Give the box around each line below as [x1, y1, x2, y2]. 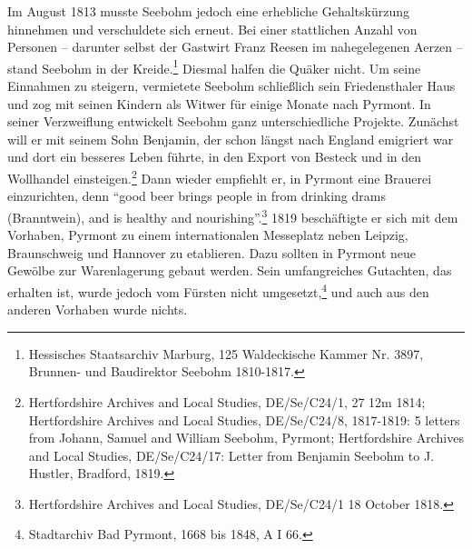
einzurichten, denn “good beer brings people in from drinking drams [7, 186, 386, 205]
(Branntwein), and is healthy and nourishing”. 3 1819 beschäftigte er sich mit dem [7, 205, 458, 226]
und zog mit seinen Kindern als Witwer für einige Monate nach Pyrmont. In [7, 94, 431, 113]
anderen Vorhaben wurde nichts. [7, 300, 188, 319]
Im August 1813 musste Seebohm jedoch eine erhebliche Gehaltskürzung [7, 2, 410, 20]
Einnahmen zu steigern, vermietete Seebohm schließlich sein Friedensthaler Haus [7, 76, 456, 95]
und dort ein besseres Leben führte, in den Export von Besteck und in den [7, 147, 422, 166]
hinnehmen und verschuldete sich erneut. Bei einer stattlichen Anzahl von [7, 19, 418, 38]
